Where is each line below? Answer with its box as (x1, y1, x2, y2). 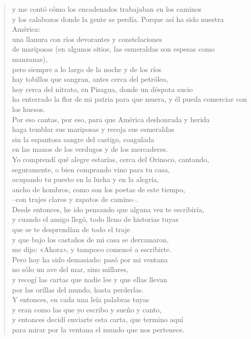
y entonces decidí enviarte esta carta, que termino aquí (12, 314, 184, 325)
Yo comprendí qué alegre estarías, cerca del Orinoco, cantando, (12, 153, 209, 164)
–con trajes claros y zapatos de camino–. (12, 194, 139, 205)
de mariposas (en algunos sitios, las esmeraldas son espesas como (12, 43, 215, 54)
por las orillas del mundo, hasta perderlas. (12, 284, 144, 295)
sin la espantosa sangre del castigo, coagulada (12, 133, 155, 144)
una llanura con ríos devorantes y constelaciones (12, 33, 162, 44)
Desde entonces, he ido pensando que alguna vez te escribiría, (12, 204, 205, 214)
